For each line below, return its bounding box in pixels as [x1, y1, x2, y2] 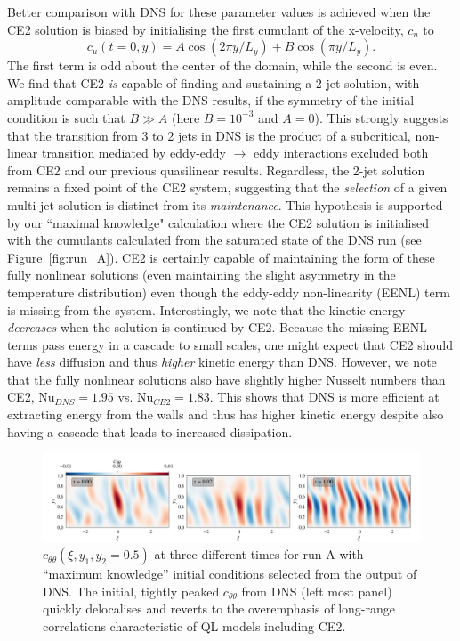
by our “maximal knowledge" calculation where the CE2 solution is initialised [7, 213, 429, 231]
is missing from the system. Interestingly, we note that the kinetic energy [7, 300, 406, 319]
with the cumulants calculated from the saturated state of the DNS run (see [7, 231, 422, 249]
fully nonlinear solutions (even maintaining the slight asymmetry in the [7, 265, 396, 284]
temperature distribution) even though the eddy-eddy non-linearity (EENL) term [7, 282, 450, 301]
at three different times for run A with [154, 545, 364, 564]
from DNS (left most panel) [241, 581, 392, 600]
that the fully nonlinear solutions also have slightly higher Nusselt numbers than [7, 369, 446, 388]
